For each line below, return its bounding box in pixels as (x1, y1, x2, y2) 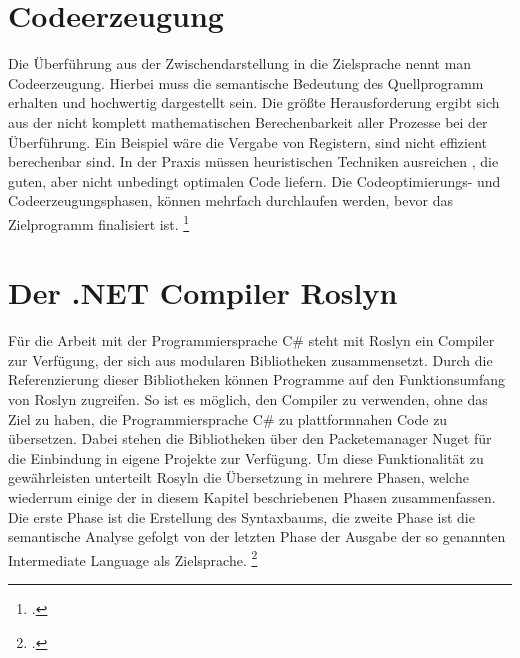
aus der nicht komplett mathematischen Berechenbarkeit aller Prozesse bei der (8, 111, 488, 132)
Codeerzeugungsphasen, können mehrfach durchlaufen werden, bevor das (8, 190, 453, 211)
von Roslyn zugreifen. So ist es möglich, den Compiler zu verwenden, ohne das (8, 389, 488, 410)
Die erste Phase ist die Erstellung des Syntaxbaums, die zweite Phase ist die (8, 506, 475, 527)
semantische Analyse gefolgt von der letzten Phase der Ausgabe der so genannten (8, 526, 506, 547)
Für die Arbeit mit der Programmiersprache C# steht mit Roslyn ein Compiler (8, 330, 495, 351)
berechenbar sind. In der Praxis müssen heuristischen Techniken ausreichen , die (8, 151, 499, 172)
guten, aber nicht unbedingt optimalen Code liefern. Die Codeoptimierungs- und (8, 170, 501, 191)
